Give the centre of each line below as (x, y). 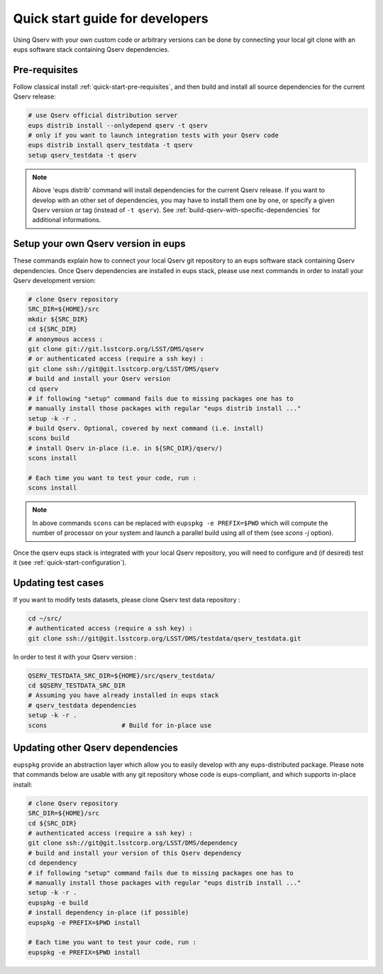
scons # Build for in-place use (120, 725)
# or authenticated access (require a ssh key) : (116, 359)
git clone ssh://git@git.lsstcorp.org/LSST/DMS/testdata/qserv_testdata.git (165, 638)
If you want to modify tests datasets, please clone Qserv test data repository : (127, 599)
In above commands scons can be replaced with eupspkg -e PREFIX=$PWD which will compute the (180, 523)
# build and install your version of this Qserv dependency (135, 853)
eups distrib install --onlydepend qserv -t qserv (118, 125)
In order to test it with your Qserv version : (75, 657)
